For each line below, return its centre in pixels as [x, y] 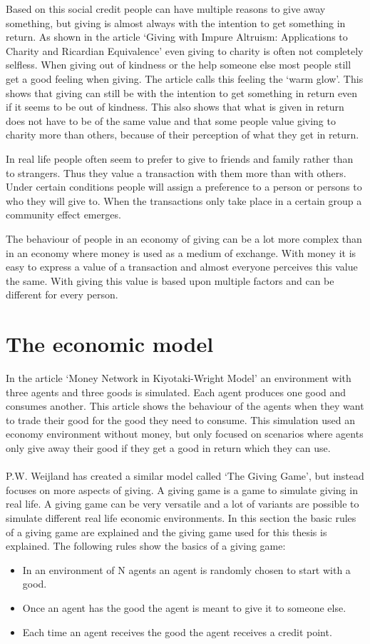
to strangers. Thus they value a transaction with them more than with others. [176, 172]
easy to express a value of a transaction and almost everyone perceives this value [182, 267]
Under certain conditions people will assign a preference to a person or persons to [184, 187]
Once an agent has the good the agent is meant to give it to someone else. [184, 607]
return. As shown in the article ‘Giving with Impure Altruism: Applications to [177, 37]
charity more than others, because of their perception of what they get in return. [183, 135]
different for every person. [62, 295]
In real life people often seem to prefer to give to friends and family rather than [180, 158]
